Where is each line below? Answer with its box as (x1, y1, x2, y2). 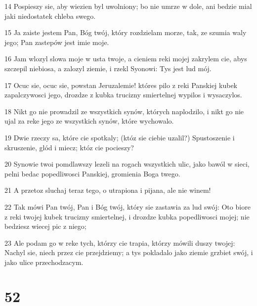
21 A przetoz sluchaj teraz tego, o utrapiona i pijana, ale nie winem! (4, 185, 211, 195)
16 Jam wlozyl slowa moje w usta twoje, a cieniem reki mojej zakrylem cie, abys (4, 53, 247, 64)
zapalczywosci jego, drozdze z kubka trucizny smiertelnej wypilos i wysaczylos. (4, 89, 242, 100)
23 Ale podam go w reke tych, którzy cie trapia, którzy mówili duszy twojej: (4, 237, 235, 248)
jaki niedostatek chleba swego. (4, 10, 96, 21)
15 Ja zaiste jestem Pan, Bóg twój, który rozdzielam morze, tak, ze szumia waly (4, 27, 247, 38)
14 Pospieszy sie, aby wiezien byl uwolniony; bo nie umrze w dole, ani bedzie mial (4, 1, 252, 11)
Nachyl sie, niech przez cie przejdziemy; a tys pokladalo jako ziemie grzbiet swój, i (4, 247, 253, 258)
